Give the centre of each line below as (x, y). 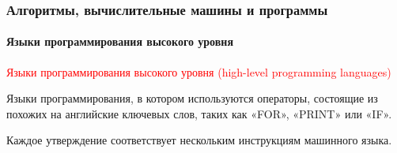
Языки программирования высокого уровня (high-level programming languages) (199, 71)
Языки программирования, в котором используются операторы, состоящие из (192, 98)
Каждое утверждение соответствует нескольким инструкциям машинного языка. (199, 140)
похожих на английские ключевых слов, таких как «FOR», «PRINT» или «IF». (199, 113)
